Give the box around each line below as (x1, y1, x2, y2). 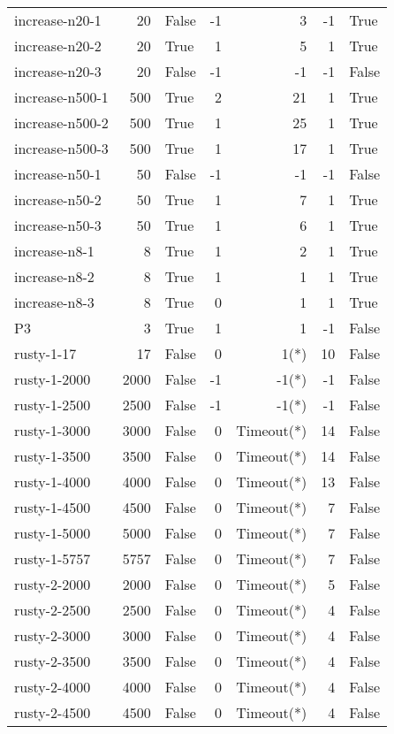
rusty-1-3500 (14, 446, 91, 466)
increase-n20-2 (14, 35, 102, 56)
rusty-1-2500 (14, 394, 91, 415)
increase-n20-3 (14, 61, 102, 81)
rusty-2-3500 (14, 651, 91, 671)
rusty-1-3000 (14, 420, 91, 440)
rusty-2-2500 (14, 600, 91, 620)
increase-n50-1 (14, 164, 102, 184)
